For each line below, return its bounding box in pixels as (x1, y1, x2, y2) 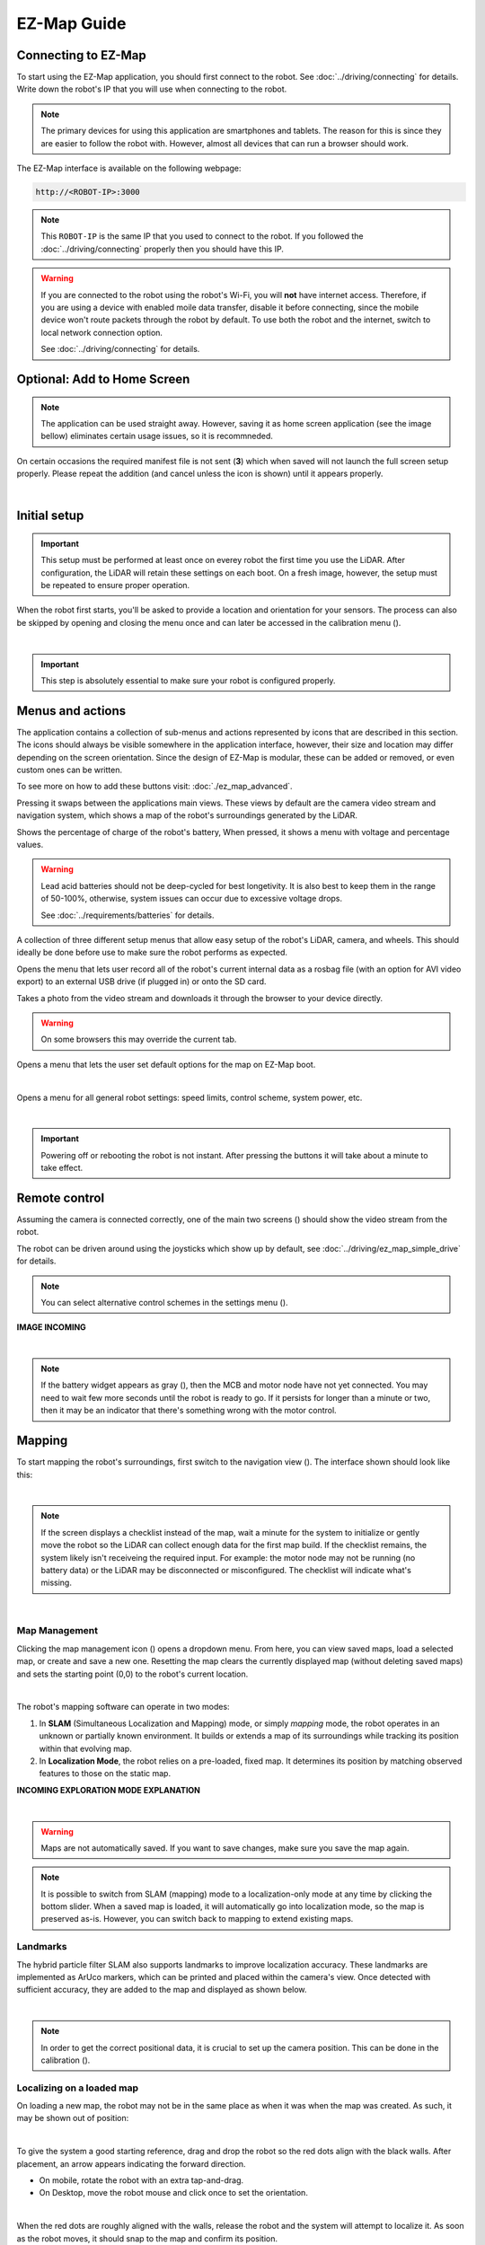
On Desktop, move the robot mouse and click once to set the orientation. (39, 2188, 309, 2198)
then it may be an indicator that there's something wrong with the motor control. (40, 1405, 337, 1416)
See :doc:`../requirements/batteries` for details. (40, 910, 215, 920)
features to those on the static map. (39, 1768, 171, 1779)
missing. (40, 1577, 72, 1589)
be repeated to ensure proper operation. (40, 580, 190, 591)
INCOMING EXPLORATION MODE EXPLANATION (16, 1784, 201, 1795)
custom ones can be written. (16, 764, 123, 776)
